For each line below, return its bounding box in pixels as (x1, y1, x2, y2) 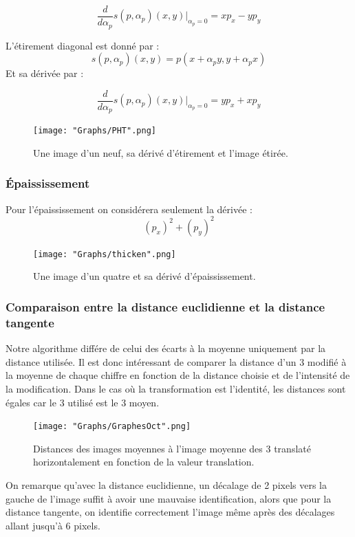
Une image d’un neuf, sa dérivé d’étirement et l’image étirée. (33, 145, 288, 160)
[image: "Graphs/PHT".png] (33, 126, 156, 136)
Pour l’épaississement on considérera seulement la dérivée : (6, 201, 252, 216)
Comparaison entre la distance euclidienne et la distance (6, 298, 325, 315)
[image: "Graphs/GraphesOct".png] (33, 421, 191, 432)
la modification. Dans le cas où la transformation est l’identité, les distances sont (6, 381, 346, 395)
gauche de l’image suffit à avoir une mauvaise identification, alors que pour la (6, 491, 332, 505)
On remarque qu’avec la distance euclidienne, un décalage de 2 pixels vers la (6, 477, 327, 492)
